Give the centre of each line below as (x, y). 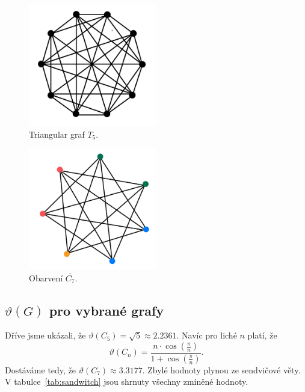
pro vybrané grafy (106, 310)
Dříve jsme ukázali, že (45, 335)
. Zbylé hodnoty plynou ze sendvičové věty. (221, 369)
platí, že (262, 335)
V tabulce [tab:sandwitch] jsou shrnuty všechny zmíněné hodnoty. (127, 381)
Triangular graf (57, 134)
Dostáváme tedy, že (41, 369)
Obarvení (46, 277)
